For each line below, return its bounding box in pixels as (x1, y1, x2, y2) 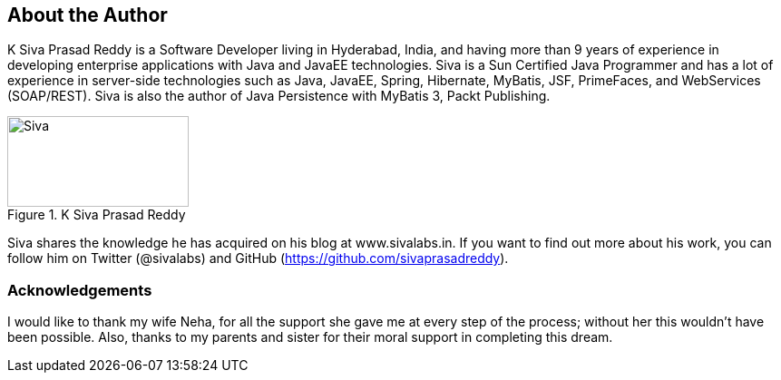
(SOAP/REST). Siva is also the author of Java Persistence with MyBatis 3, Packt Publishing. (7, 88, 551, 104)
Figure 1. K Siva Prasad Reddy (7, 207, 186, 223)
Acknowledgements (7, 280, 152, 299)
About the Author (7, 4, 168, 26)
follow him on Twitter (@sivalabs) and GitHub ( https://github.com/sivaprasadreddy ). (7, 250, 509, 267)
